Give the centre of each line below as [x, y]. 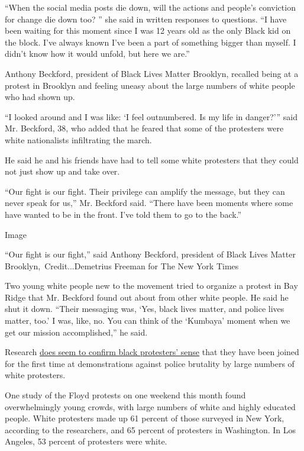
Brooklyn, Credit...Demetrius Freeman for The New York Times [122, 265]
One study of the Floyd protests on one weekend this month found [125, 395]
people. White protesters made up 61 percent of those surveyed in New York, [145, 418]
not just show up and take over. [62, 171]
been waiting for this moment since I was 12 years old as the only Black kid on [148, 30]
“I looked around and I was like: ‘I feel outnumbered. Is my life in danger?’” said [151, 116]
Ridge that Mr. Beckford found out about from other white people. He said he [147, 297]
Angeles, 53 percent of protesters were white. [86, 441]
